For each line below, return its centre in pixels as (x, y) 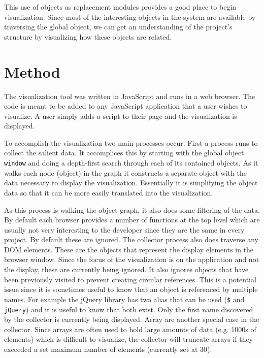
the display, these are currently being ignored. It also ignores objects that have (126, 269)
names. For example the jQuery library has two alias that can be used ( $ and (124, 299)
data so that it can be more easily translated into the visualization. (109, 192)
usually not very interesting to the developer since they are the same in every (124, 229)
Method (32, 71)
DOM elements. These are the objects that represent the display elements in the (129, 249)
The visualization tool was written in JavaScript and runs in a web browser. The (130, 96)
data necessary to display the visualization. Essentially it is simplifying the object (131, 183)
